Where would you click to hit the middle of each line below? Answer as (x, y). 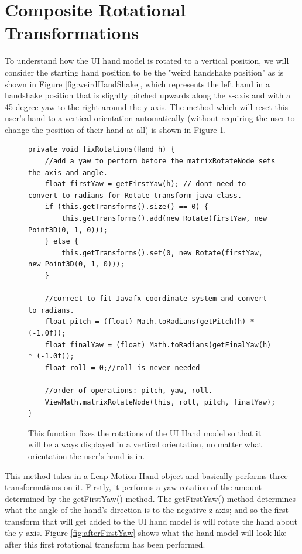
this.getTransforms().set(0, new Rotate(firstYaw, (162, 253)
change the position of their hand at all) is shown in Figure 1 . (116, 129)
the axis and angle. (68, 172)
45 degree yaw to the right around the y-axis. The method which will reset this (147, 106)
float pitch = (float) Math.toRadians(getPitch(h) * (150, 322)
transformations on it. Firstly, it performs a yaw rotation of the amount (133, 487)
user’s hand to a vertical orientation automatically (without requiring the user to (150, 118)
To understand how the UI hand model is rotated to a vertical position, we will (147, 61)
